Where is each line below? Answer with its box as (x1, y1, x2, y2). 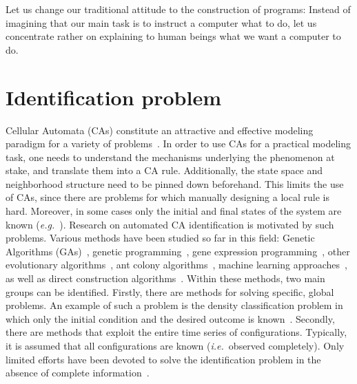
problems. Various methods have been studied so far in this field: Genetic (6, 231, 315, 245)
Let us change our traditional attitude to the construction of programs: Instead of (6, 2, 351, 16)
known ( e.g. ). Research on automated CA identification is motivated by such (6, 217, 334, 231)
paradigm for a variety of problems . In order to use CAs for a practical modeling (6, 136, 351, 151)
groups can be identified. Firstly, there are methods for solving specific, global (6, 284, 334, 299)
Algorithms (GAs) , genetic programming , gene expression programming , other (6, 244, 350, 258)
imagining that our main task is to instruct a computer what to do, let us (6, 15, 317, 30)
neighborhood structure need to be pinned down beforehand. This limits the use (6, 176, 344, 191)
